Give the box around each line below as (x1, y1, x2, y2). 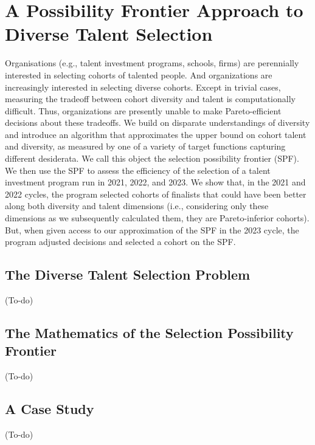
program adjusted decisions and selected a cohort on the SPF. (5, 235, 236, 248)
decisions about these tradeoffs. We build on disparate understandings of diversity (5, 116, 310, 129)
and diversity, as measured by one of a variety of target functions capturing (5, 140, 286, 153)
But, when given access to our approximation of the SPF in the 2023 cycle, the (5, 223, 299, 236)
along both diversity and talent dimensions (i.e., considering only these (5, 199, 269, 212)
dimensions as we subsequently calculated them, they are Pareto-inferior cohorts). (5, 212, 310, 224)
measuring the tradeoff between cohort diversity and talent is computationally (5, 92, 296, 105)
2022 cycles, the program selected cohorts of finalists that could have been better (5, 187, 306, 200)
